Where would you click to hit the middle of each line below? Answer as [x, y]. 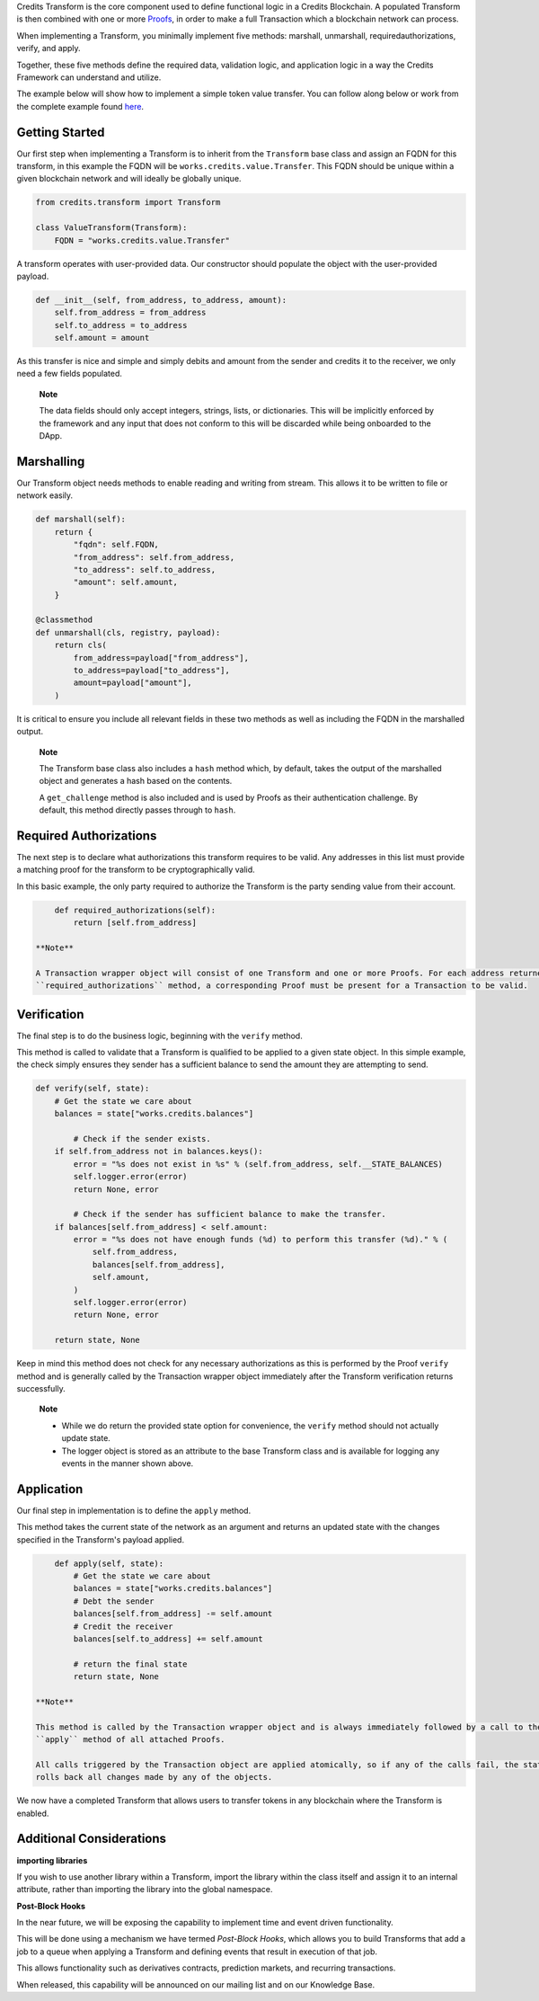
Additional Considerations [91, 1839]
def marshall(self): [80, 520]
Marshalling [51, 462]
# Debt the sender [114, 1601]
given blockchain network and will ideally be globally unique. [129, 179]
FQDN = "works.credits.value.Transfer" [142, 240]
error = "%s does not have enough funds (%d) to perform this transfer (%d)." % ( [261, 1240]
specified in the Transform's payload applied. [100, 1539]
